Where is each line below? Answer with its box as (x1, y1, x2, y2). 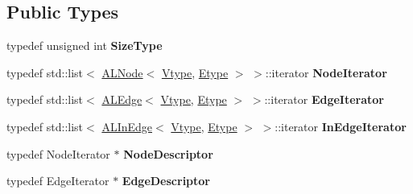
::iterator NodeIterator (265, 64, 387, 80)
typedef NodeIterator (6, 145, 110, 162)
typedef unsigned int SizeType (6, 37, 163, 54)
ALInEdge (101, 118, 153, 134)
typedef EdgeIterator (6, 172, 109, 189)
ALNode (101, 64, 143, 80)
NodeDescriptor (123, 145, 213, 162)
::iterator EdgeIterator (264, 91, 384, 108)
